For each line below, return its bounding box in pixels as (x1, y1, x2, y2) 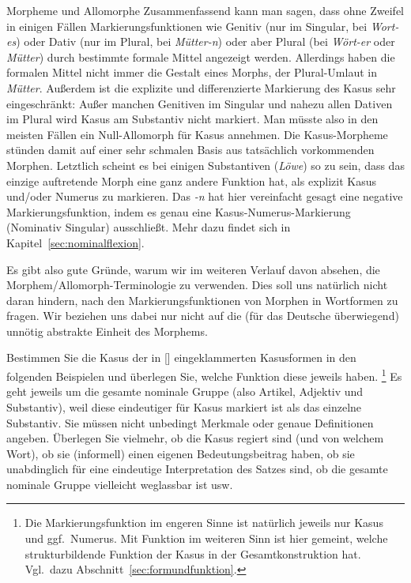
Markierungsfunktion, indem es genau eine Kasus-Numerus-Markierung (6, 203, 351, 220)
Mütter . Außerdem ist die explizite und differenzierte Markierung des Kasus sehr (6, 79, 396, 96)
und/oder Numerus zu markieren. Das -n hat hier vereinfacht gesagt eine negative (6, 188, 403, 205)
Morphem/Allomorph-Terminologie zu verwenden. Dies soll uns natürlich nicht (6, 276, 388, 293)
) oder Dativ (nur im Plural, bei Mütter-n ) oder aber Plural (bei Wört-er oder (16, 33, 395, 50)
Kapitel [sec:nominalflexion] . (6, 234, 145, 250)
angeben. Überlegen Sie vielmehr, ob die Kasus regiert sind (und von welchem (6, 430, 384, 446)
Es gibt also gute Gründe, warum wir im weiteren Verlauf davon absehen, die (6, 261, 380, 277)
